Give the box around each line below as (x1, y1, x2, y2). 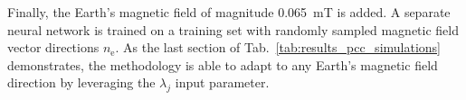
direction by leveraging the (7, 73, 156, 92)
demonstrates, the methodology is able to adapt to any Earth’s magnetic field (7, 55, 438, 74)
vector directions (7, 38, 100, 57)
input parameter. (175, 73, 270, 92)
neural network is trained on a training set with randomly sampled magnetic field (7, 20, 459, 39)
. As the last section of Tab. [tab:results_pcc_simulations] (115, 38, 442, 57)
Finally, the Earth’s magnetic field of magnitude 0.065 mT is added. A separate (7, 3, 451, 21)
